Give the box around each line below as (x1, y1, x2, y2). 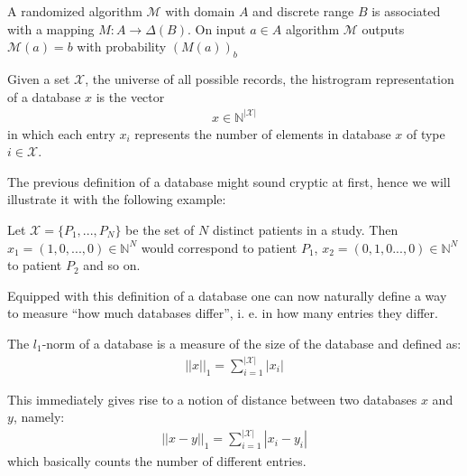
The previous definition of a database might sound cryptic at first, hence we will (7, 172, 451, 191)
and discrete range (252, 2, 354, 20)
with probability (77, 37, 167, 56)
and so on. (83, 256, 141, 275)
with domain (165, 2, 235, 20)
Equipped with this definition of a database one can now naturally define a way (7, 285, 447, 304)
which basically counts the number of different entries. (7, 451, 307, 470)
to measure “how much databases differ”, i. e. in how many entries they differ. (7, 303, 438, 322)
